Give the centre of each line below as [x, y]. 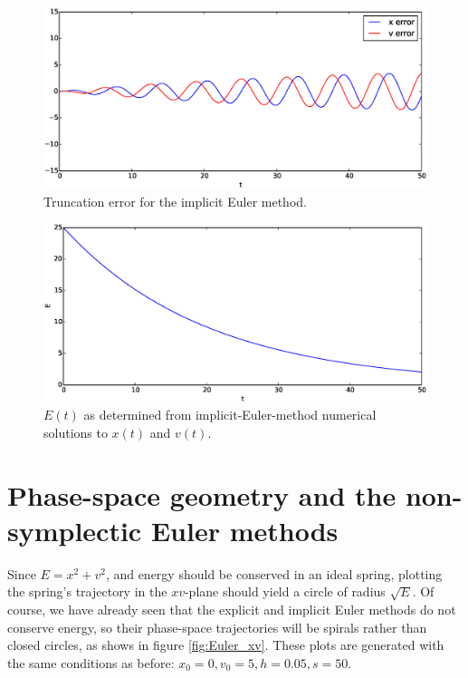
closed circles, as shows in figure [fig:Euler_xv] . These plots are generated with [226, 645]
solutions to [76, 432]
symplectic [75, 530]
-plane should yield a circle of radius [285, 591]
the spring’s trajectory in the [87, 591]
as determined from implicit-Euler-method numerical [230, 415]
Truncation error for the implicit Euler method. [175, 201]
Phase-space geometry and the [202, 494]
